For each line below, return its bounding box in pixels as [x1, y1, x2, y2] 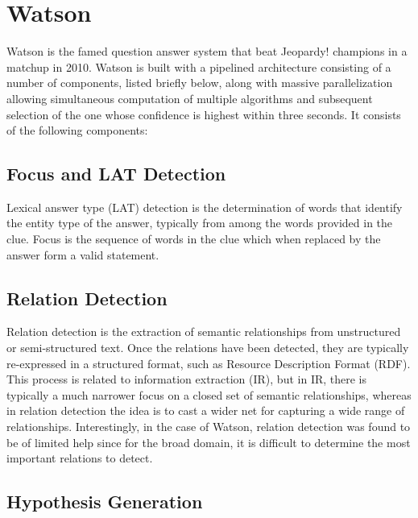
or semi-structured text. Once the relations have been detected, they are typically [6, 339, 409, 356]
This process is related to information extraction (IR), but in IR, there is [6, 371, 367, 387]
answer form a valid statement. [6, 246, 159, 263]
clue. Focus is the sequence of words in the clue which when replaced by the [6, 230, 381, 247]
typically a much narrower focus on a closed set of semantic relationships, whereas [6, 386, 412, 403]
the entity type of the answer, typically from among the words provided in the [6, 214, 393, 231]
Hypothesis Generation [6, 489, 203, 514]
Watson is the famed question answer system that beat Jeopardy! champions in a [6, 43, 408, 60]
